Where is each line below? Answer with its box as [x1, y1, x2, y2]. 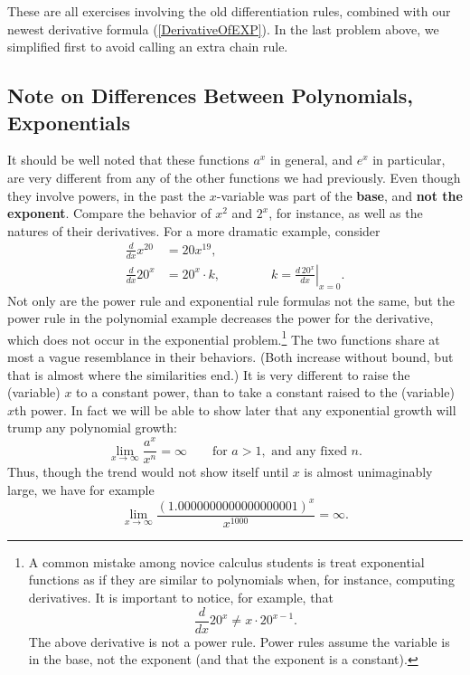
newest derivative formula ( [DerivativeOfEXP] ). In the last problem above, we [7, 19, 439, 38]
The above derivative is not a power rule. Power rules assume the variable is [28, 632, 450, 651]
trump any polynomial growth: [7, 418, 177, 437]
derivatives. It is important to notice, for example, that [28, 588, 334, 607]
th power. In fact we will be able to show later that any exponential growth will [14, 400, 456, 419]
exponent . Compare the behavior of [7, 204, 211, 223]
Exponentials [7, 108, 131, 136]
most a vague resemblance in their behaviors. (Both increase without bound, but [7, 347, 454, 366]
